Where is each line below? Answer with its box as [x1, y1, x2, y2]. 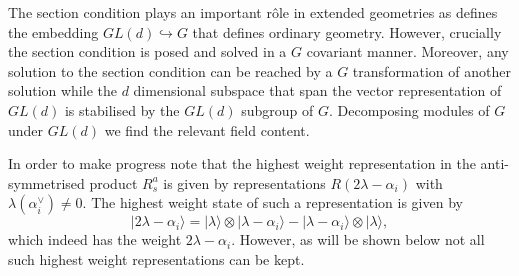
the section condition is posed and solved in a [8, 41, 287, 62]
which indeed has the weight [8, 229, 182, 250]
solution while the [8, 80, 117, 101]
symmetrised [8, 172, 85, 193]
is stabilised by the [64, 99, 180, 120]
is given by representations [163, 172, 326, 193]
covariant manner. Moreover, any [306, 41, 509, 62]
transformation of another [352, 60, 511, 81]
